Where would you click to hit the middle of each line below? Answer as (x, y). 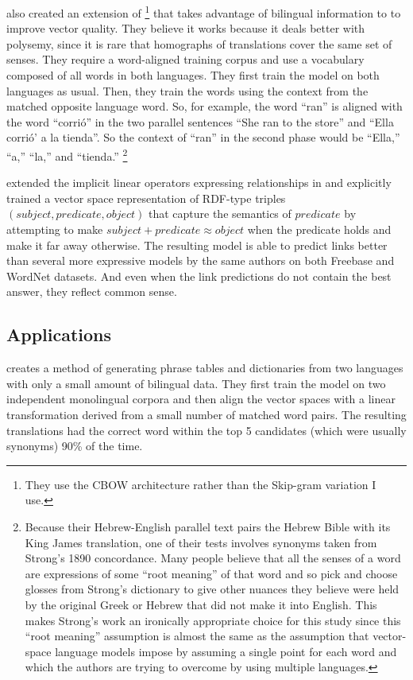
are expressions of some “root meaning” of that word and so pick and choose (211, 573)
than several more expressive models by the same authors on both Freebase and (201, 260)
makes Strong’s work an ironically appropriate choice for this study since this (213, 620)
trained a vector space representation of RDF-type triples (146, 198)
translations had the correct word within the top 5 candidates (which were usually (206, 430)
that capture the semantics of (220, 214)
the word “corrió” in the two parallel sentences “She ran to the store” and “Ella (200, 121)
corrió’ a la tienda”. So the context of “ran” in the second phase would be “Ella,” (203, 137)
